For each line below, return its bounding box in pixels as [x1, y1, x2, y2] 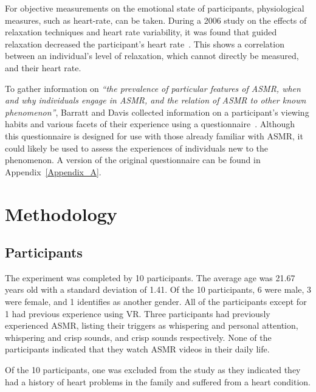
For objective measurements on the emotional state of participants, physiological [5, 2, 304, 14]
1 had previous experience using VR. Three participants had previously [5, 307, 270, 320]
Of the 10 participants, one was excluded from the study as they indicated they [5, 363, 301, 376]
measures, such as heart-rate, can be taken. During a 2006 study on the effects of [5, 13, 307, 26]
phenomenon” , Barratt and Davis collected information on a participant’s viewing [5, 105, 309, 118]
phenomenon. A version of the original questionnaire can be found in [5, 153, 261, 166]
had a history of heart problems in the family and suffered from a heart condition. [5, 375, 311, 388]
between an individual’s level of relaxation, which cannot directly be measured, [5, 49, 299, 62]
